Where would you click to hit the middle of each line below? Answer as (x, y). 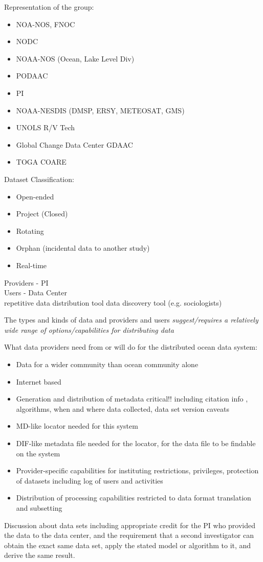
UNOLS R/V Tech (46, 127)
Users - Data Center (36, 293)
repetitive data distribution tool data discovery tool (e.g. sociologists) (113, 302)
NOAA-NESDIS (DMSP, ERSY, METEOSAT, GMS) (100, 110)
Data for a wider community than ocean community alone (107, 364)
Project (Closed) (42, 214)
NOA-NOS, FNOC (46, 24)
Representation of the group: (49, 7)
